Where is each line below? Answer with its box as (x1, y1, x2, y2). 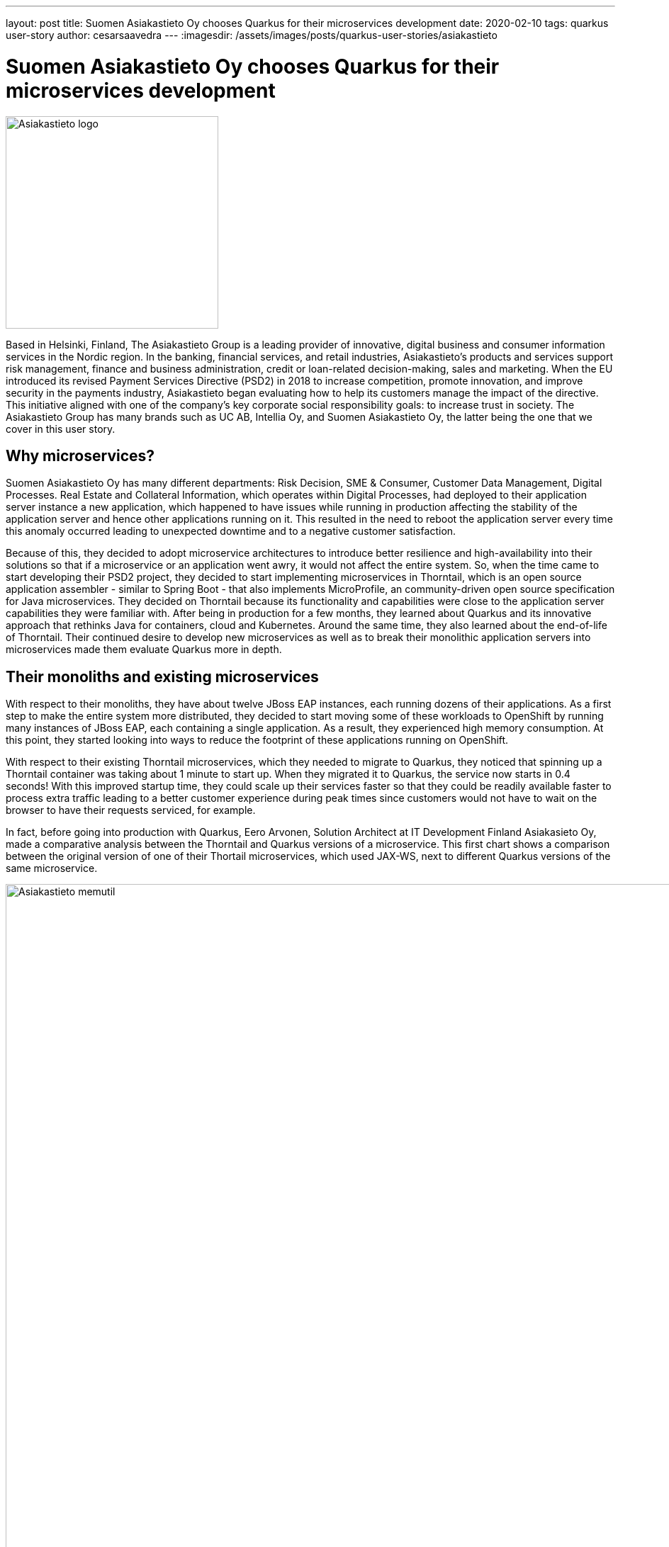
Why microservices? (6, 446, 155, 465)
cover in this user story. (6, 422, 116, 435)
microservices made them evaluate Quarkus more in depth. (6, 643, 282, 656)
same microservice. (6, 862, 98, 875)
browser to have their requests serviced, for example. (6, 804, 256, 817)
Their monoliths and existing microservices (6, 667, 319, 686)
